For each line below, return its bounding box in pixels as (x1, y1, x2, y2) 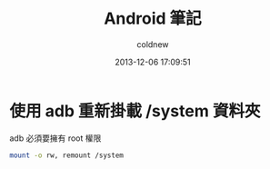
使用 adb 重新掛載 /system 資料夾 (9, 101, 261, 121)
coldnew (136, 38, 169, 50)
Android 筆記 (104, 8, 202, 29)
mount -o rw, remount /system (9, 151, 125, 160)
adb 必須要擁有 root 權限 (9, 133, 102, 144)
